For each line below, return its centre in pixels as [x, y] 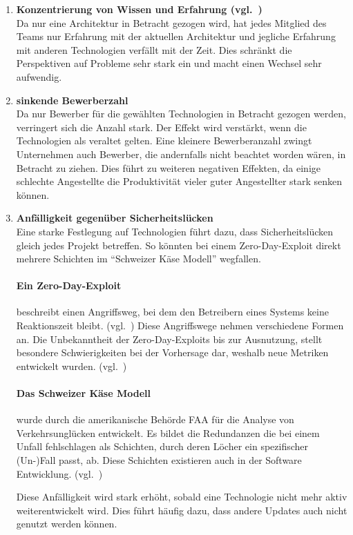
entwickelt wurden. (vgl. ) [71, 366]
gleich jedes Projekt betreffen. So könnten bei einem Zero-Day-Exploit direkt [179, 245]
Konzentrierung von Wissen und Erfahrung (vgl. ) [139, 9]
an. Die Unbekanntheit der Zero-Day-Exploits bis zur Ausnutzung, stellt [169, 339]
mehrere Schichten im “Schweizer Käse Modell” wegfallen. [139, 259]
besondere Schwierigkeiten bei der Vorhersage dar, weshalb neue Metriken [172, 352]
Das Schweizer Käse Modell [83, 393]
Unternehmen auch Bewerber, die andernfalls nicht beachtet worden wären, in [181, 154]
